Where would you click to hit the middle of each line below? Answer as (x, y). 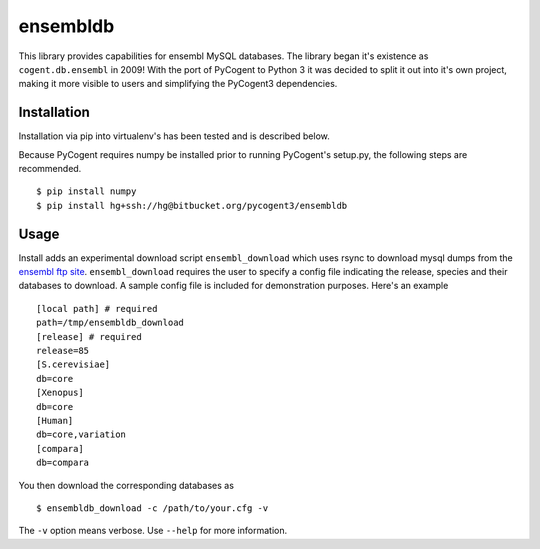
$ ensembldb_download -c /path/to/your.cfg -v (152, 508)
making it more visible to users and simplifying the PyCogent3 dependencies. (178, 84)
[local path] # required (97, 308)
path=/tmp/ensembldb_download (110, 323)
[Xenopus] (60, 393)
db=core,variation (81, 434)
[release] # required (89, 336)
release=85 (63, 351)
